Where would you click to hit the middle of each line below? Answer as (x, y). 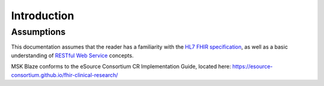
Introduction (43, 16)
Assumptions (38, 32)
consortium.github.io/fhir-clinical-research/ (64, 75)
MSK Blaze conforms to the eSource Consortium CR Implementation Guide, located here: (121, 67)
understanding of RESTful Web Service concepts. (73, 55)
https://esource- (252, 67)
